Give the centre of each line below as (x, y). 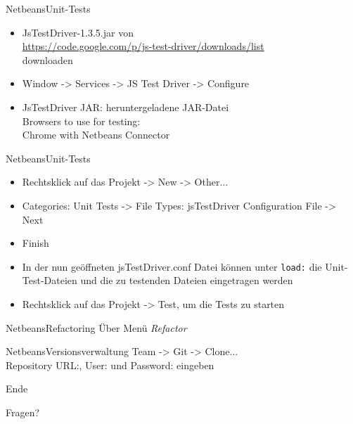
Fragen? (23, 412)
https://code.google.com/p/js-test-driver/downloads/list (143, 46)
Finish (36, 243)
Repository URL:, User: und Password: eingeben (110, 365)
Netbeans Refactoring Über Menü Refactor (96, 327)
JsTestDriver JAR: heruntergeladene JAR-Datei (126, 107)
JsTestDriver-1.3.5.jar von (78, 32)
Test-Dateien (50, 280)
